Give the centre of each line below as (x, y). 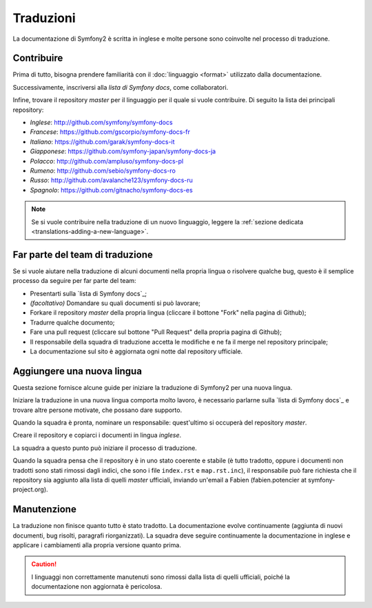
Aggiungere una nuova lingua (77, 371)
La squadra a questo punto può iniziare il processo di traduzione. (105, 448)
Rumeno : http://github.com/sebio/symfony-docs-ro (103, 170)
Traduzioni (44, 18)
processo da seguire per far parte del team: (75, 281)
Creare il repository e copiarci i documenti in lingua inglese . (97, 435)
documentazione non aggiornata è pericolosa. (97, 587)
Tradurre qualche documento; (72, 322)
